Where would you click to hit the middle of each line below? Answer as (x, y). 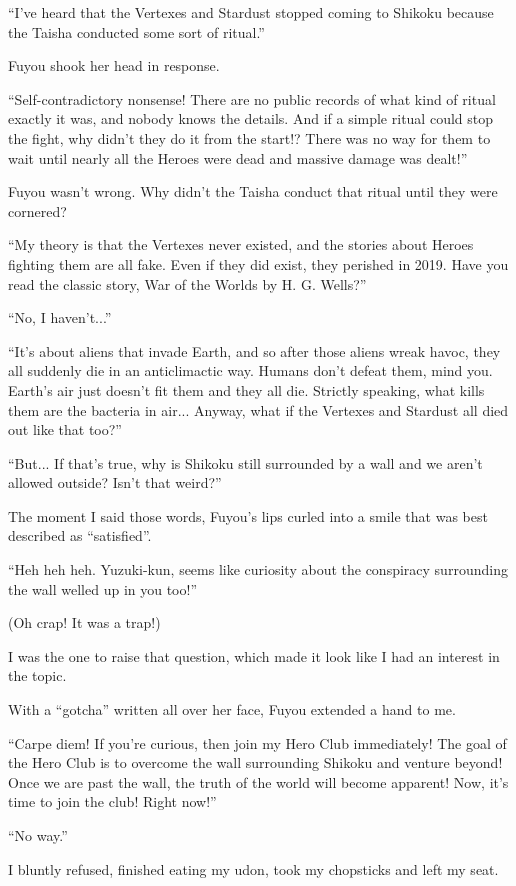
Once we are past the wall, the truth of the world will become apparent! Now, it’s (258, 781)
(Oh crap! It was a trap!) (84, 622)
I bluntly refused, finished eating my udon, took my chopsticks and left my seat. (253, 868)
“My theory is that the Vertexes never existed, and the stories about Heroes (241, 244)
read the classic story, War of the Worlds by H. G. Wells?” (187, 283)
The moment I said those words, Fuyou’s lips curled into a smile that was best (248, 515)
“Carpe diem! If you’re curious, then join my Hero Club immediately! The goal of (257, 742)
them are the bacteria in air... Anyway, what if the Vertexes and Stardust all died (258, 409)
